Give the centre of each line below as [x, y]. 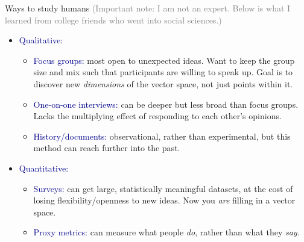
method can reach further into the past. [107, 148]
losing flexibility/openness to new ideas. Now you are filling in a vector [164, 200]
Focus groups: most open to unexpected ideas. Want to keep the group [164, 60]
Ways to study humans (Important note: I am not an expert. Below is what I [148, 8]
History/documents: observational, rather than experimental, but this [162, 136]
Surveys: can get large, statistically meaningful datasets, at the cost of [163, 188]
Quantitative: [44, 168]
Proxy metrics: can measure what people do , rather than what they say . [166, 232]
